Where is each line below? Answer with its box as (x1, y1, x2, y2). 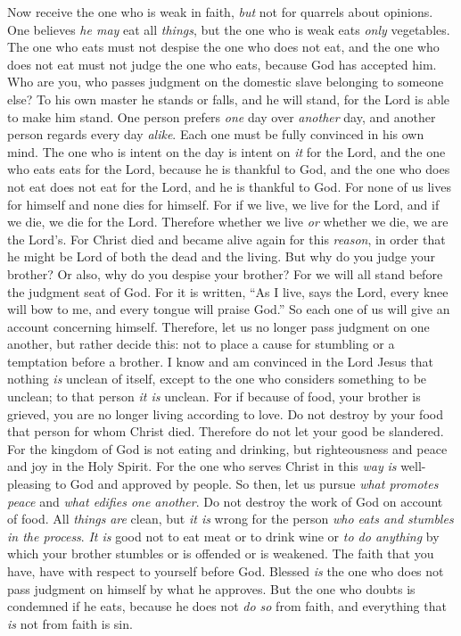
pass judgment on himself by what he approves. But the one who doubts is (7, 579, 416, 598)
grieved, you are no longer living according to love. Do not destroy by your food (7, 404, 443, 423)
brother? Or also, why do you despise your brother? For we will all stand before (7, 264, 443, 283)
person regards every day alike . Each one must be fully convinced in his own (7, 125, 424, 144)
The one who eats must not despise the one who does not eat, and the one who (7, 37, 440, 56)
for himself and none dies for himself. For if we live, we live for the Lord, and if (7, 194, 440, 213)
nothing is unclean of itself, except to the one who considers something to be (7, 369, 427, 388)
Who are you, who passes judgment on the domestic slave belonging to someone (7, 72, 444, 91)
